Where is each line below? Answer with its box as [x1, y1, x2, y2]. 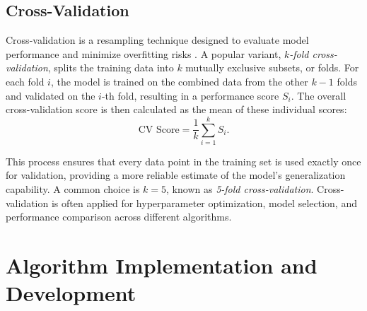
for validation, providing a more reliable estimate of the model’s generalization [6, 168, 346, 182]
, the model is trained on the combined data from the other [50, 74, 308, 88]
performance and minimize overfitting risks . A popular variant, [6, 46, 281, 61]
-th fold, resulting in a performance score [101, 88, 279, 102]
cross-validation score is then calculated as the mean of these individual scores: [6, 102, 347, 117]
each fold [6, 74, 45, 88]
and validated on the [6, 88, 95, 102]
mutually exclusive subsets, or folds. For [185, 60, 359, 75]
